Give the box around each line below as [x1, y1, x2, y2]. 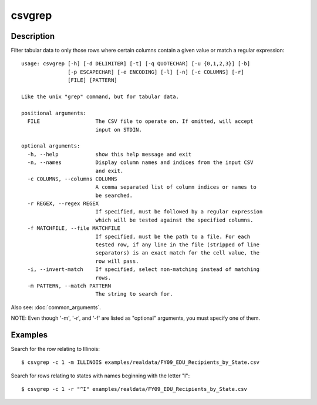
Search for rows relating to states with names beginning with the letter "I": [11, 372, 190, 379]
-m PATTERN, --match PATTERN [27, 283, 112, 289]
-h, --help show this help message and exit [27, 150, 192, 158]
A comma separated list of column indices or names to [95, 184, 257, 190]
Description [11, 31, 55, 41]
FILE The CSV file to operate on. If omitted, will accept [27, 118, 254, 125]
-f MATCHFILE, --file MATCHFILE [27, 225, 120, 232]
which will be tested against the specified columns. [95, 216, 254, 223]
